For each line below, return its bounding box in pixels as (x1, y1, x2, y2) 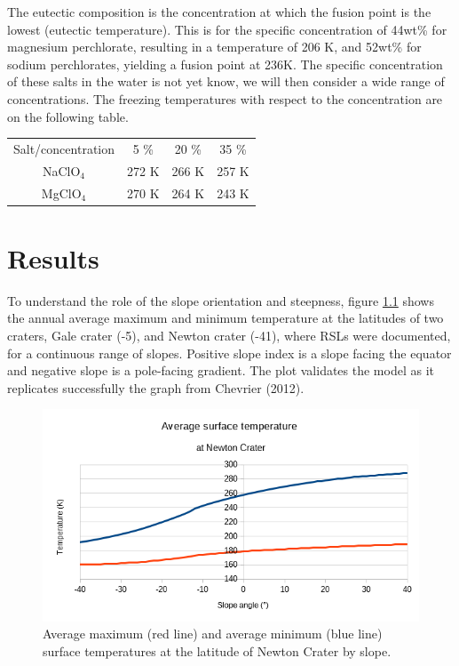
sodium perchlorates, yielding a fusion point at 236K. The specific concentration (7, 54, 443, 73)
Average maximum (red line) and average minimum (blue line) (43, 624, 383, 643)
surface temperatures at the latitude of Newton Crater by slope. (43, 641, 392, 660)
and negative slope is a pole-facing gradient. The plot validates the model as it (7, 361, 434, 380)
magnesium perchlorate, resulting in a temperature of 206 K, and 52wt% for (7, 37, 422, 56)
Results (7, 239, 99, 276)
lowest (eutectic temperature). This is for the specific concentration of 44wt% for (7, 20, 447, 38)
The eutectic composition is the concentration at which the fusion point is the (7, 3, 431, 20)
